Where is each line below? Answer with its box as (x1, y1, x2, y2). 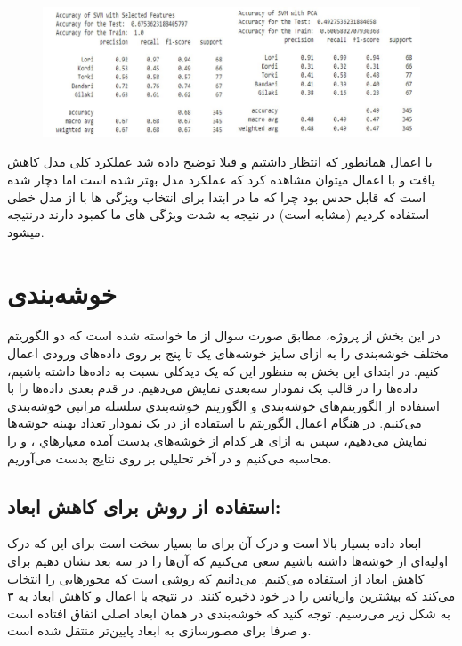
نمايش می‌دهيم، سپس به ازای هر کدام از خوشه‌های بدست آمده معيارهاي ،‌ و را (7, 431, 427, 449)
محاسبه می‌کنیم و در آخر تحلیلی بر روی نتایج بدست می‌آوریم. (7, 448, 332, 467)
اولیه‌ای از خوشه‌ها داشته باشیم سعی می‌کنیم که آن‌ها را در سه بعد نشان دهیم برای (7, 551, 449, 569)
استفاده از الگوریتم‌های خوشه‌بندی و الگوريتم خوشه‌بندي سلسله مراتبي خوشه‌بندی (7, 396, 440, 414)
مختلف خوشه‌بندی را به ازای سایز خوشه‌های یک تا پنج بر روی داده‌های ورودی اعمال (7, 344, 450, 363)
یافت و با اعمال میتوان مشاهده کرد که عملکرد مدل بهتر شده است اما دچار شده (7, 169, 435, 188)
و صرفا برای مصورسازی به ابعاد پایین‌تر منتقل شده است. (7, 621, 312, 640)
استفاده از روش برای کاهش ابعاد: (7, 492, 281, 519)
